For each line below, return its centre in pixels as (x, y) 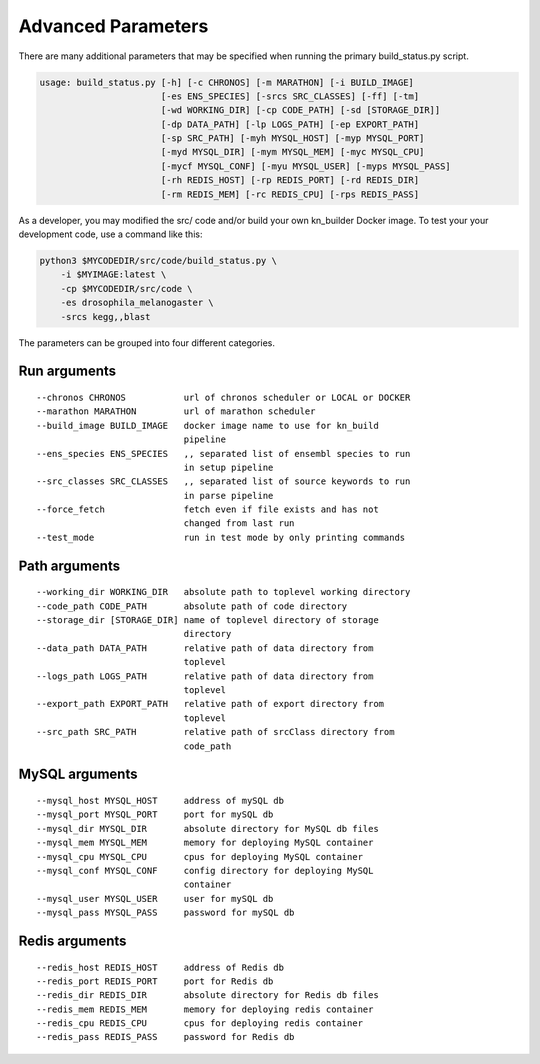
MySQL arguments (78, 774)
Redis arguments (72, 940)
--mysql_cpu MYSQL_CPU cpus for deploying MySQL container (200, 856)
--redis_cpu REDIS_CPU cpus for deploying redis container (200, 1023)
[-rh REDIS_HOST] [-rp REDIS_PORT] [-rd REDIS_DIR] (290, 180)
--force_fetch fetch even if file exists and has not (207, 509)
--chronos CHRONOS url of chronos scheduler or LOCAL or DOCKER (223, 397)
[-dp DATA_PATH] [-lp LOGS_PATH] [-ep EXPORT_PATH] (290, 124)
